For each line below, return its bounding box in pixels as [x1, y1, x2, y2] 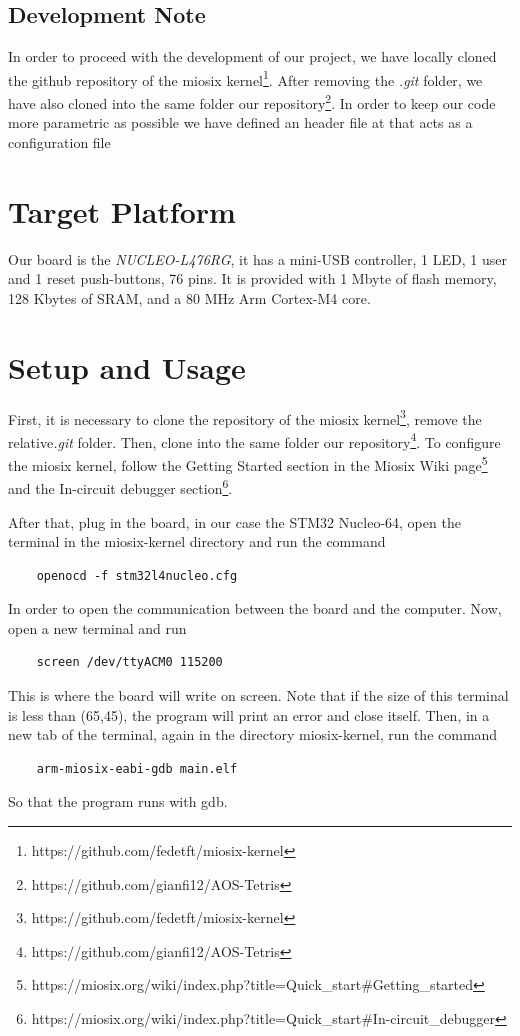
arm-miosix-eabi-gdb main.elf [36, 761, 238, 776]
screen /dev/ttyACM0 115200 [36, 655, 223, 670]
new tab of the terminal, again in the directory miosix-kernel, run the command [8, 724, 498, 745]
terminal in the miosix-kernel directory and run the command [8, 531, 386, 552]
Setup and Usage [8, 346, 246, 387]
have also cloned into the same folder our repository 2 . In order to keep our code [8, 90, 496, 113]
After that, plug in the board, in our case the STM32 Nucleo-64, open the [8, 511, 461, 532]
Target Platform [8, 190, 236, 231]
